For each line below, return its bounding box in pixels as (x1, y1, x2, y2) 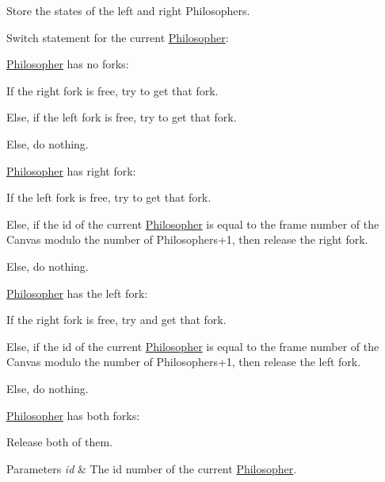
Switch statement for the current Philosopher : (6, 29, 229, 45)
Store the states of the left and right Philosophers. (6, 2, 250, 18)
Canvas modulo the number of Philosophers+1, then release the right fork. (6, 231, 368, 248)
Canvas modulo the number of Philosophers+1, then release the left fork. (6, 353, 361, 370)
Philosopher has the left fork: (6, 284, 148, 301)
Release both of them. (6, 434, 113, 450)
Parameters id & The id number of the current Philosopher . (6, 460, 297, 476)
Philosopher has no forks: (6, 56, 129, 72)
